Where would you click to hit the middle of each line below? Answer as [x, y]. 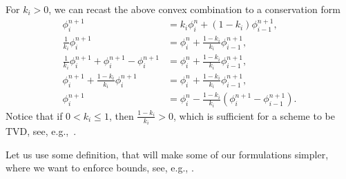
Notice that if [34, 115]
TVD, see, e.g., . [41, 131]
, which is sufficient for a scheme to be [254, 115]
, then [121, 115]
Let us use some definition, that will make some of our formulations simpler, [167, 154]
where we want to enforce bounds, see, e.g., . [100, 168]
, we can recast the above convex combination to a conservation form [194, 9]
